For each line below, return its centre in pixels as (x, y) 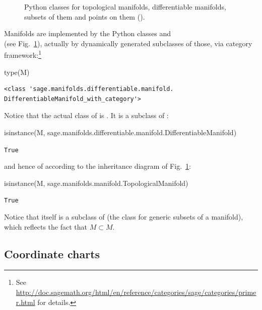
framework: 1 (23, 54)
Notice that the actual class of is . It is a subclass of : (86, 115)
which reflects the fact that (46, 226)
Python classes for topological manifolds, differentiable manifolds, (125, 7)
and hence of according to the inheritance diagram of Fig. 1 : (97, 166)
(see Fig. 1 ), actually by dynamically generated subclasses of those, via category (128, 43)
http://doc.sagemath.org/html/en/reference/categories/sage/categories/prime (136, 292)
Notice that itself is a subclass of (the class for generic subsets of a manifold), (124, 217)
